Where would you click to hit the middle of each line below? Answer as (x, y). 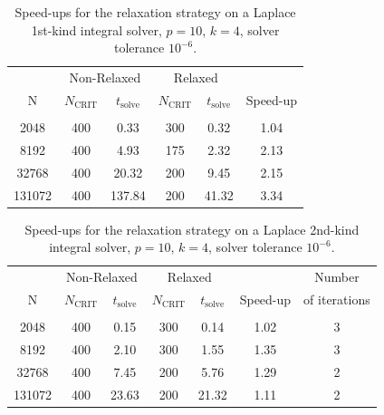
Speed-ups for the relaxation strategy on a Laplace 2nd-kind (192, 229)
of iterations (337, 299)
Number (337, 277)
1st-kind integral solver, (96, 29)
